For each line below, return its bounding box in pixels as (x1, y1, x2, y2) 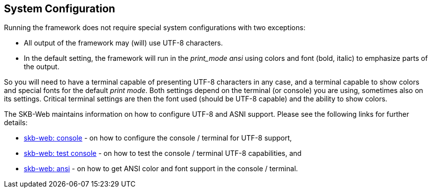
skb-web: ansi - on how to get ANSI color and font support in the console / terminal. (24, 164, 298, 173)
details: (4, 118, 28, 127)
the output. (24, 62, 60, 71)
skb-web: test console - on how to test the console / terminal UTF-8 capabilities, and (24, 149, 302, 158)
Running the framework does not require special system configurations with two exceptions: (4, 23, 306, 32)
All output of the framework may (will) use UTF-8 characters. (24, 39, 223, 48)
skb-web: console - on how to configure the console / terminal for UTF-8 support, (24, 134, 292, 143)
